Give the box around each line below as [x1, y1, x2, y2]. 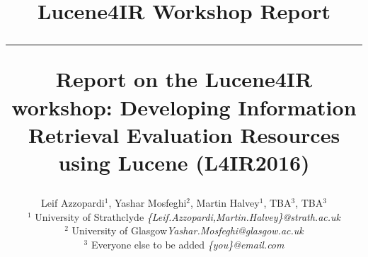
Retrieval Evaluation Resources [28, 120, 340, 149]
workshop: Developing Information [11, 92, 357, 121]
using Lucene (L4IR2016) [58, 147, 310, 176]
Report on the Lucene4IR [55, 64, 313, 93]
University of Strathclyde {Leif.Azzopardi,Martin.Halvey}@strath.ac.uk [35, 209, 340, 224]
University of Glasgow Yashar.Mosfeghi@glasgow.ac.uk [71, 223, 304, 238]
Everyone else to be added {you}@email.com [91, 236, 284, 251]
